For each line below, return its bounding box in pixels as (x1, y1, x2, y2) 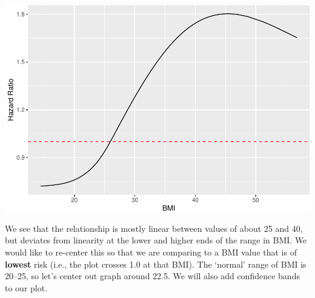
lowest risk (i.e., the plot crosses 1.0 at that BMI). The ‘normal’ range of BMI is (5, 257, 307, 270)
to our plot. (5, 281, 48, 294)
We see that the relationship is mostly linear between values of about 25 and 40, (5, 222, 303, 234)
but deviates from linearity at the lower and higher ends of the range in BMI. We (5, 234, 307, 246)
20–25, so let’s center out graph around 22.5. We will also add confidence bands (5, 269, 300, 282)
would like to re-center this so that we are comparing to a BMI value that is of (5, 245, 297, 258)
